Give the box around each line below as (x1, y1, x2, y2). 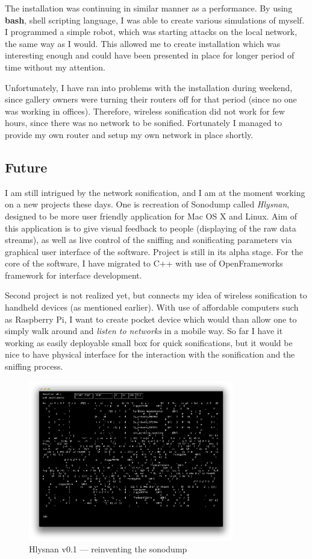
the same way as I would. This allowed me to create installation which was (5, 37, 281, 49)
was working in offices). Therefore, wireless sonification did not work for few (5, 104, 285, 117)
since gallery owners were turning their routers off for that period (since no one (5, 93, 297, 106)
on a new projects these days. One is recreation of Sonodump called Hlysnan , (5, 198, 290, 210)
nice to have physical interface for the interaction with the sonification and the (5, 348, 295, 361)
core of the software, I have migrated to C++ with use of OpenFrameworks (5, 257, 283, 270)
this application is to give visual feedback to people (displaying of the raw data (5, 221, 296, 234)
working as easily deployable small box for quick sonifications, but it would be (5, 336, 293, 349)
